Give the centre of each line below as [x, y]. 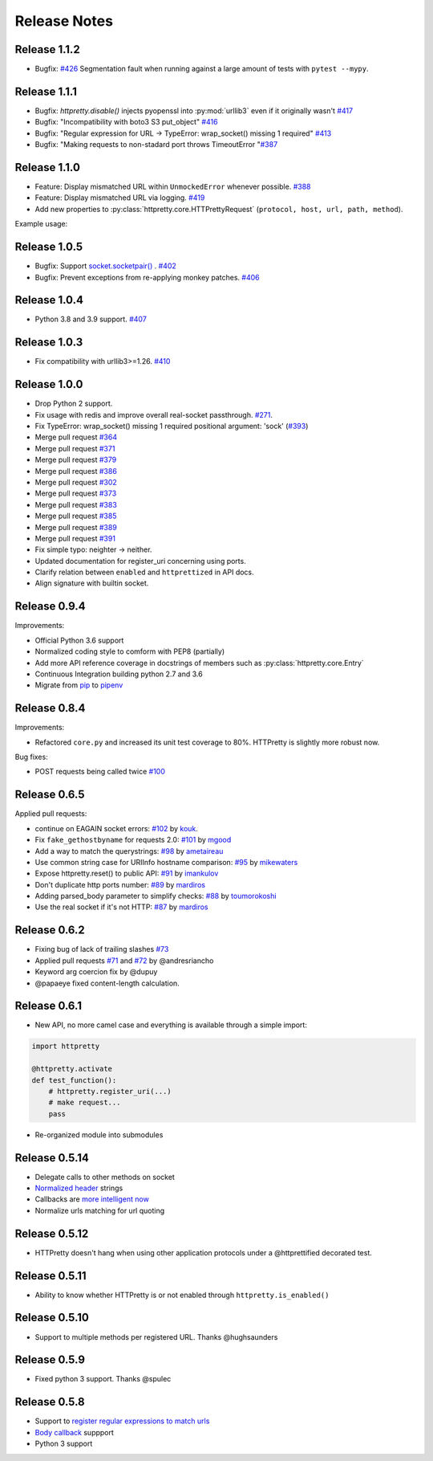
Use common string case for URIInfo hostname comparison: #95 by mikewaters [166, 862]
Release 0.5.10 [52, 1318]
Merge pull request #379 [76, 460]
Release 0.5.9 [50, 1360]
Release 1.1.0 [47, 167]
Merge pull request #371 [75, 448]
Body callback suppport [74, 1432]
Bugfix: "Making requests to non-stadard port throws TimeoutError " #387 [156, 145]
